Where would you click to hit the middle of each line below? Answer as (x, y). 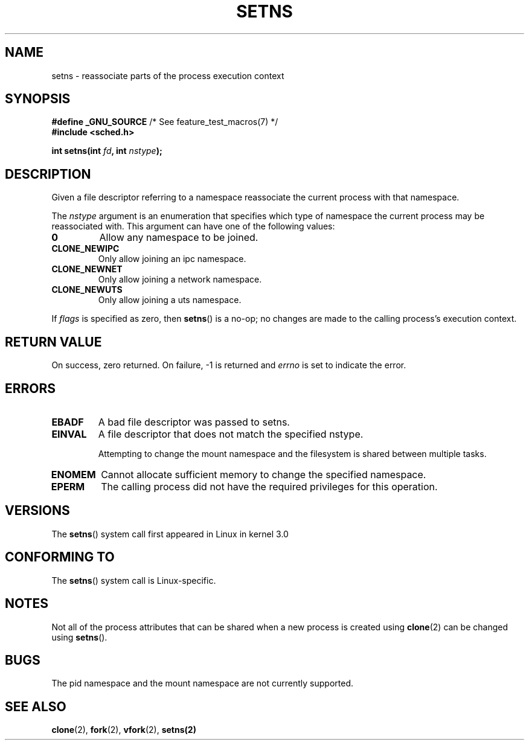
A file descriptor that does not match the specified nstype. (231, 434)
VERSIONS (37, 511)
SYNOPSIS (38, 99)
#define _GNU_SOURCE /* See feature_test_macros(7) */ (165, 122)
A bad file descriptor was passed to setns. (194, 422)
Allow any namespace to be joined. (179, 238)
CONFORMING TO (60, 557)
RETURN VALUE (53, 342)
